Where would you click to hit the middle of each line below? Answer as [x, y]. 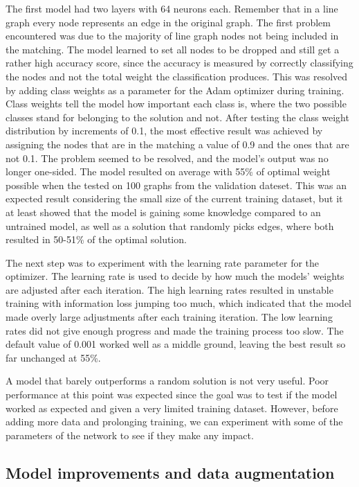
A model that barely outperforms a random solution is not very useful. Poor [167, 381]
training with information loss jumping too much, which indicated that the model [179, 303]
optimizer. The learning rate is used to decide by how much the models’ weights [175, 276]
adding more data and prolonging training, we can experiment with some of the [174, 422]
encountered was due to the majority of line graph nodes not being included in [172, 36]
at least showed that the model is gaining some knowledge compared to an [163, 212]
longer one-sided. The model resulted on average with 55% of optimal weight [168, 171]
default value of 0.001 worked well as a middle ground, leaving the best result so [176, 344]
